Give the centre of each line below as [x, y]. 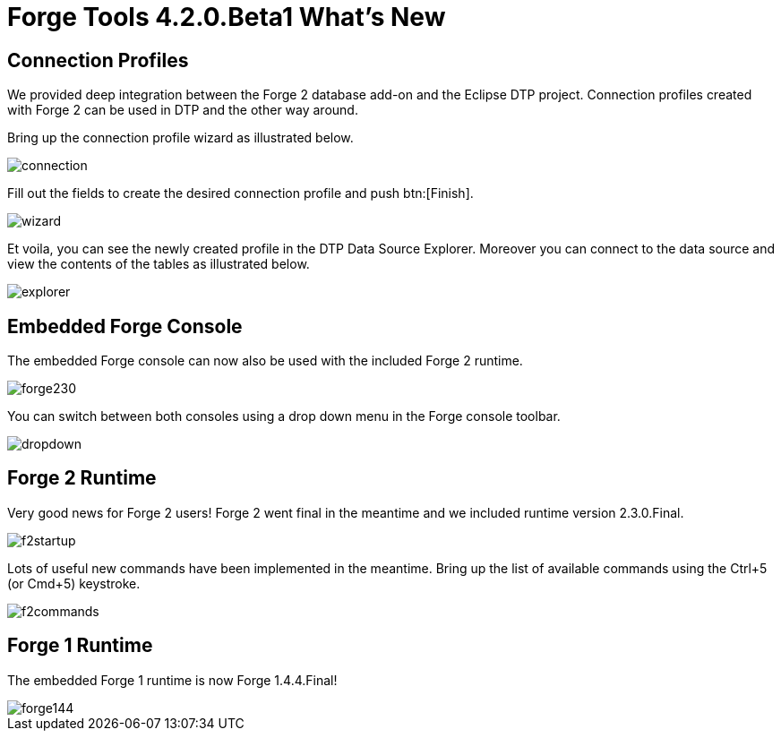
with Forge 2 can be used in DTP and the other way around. [183, 110]
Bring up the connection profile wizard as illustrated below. [180, 138]
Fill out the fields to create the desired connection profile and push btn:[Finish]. [240, 193]
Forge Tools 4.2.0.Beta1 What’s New [227, 17]
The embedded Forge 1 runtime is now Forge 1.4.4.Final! [172, 680]
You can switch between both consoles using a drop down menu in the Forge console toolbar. [284, 416]
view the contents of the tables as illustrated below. [159, 264]
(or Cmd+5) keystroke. [74, 583]
